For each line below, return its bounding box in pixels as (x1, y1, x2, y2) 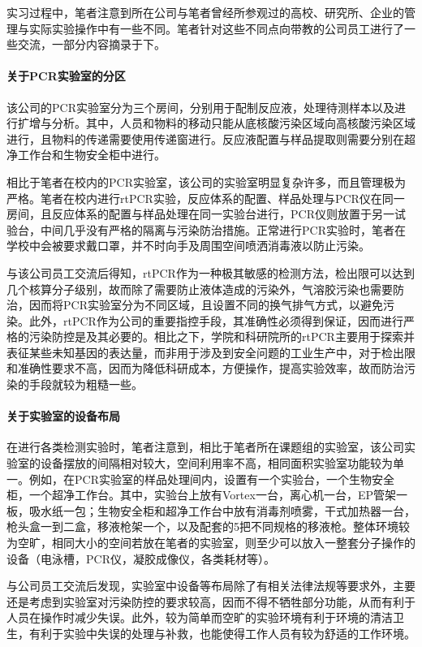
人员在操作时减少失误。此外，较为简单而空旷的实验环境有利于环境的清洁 (6, 609, 393, 626)
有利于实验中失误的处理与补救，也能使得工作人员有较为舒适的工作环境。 (28, 625, 416, 641)
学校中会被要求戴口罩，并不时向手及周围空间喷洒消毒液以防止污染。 (6, 237, 370, 254)
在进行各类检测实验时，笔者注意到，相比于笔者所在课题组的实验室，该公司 (6, 438, 404, 455)
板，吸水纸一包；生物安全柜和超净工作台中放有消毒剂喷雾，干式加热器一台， (6, 502, 416, 519)
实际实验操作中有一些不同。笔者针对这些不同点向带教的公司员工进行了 (28, 19, 404, 37)
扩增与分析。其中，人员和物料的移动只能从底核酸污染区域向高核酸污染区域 (17, 114, 416, 132)
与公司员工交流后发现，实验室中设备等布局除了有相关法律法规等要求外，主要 (6, 577, 416, 594)
